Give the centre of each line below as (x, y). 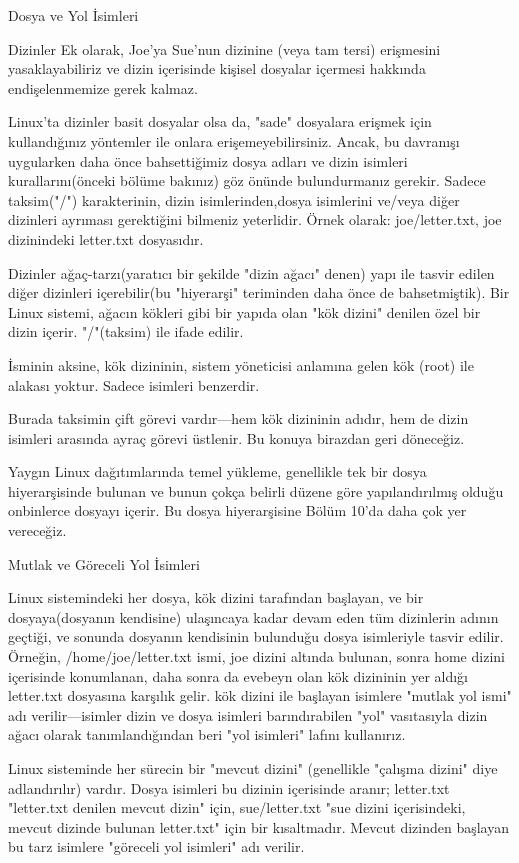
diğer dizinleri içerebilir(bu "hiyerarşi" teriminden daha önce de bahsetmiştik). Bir (259, 292)
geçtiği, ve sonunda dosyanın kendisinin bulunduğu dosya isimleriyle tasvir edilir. (256, 636)
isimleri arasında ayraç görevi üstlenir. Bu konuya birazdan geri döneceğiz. (236, 437)
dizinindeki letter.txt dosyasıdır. (106, 238)
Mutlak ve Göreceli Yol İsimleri (104, 563)
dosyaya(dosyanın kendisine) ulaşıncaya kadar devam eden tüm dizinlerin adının (253, 616)
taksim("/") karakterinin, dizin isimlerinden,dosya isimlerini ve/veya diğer (234, 199)
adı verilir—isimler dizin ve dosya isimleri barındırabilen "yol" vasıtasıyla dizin (248, 714)
